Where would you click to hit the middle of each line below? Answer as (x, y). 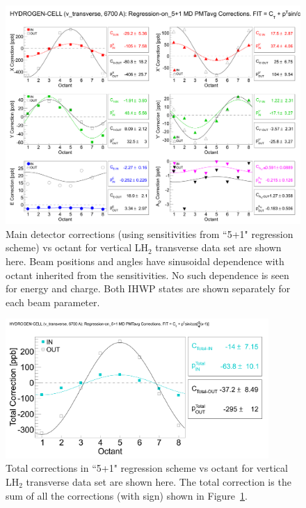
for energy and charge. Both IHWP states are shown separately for (148, 288)
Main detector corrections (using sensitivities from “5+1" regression (150, 233)
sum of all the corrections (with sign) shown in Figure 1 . (127, 495)
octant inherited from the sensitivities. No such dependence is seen (147, 275)
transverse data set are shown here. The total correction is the (159, 482)
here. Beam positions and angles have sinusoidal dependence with (145, 261)
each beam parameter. (53, 302)
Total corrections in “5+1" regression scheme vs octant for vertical (147, 468)
